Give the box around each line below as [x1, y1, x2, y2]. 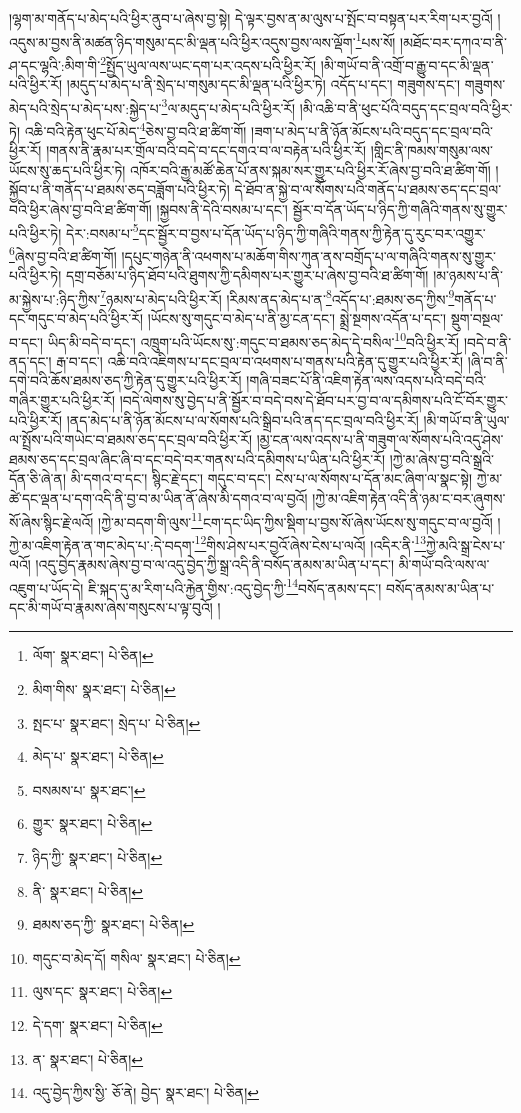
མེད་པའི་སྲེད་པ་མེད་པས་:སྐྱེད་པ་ [9, 97, 162, 118]
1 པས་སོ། [355, 28, 396, 52]
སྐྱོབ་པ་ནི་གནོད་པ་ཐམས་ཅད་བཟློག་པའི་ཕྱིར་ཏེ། [9, 179, 230, 200]
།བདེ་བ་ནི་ [463, 331, 512, 352]
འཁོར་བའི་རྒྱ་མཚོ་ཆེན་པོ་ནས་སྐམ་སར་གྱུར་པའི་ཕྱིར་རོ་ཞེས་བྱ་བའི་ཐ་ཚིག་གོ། [130, 159, 491, 180]
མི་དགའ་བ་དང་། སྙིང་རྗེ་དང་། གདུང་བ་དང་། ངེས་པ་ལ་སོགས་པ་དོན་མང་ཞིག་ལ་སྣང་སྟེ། [70, 468, 473, 489]
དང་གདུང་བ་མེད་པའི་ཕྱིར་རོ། [9, 307, 144, 328]
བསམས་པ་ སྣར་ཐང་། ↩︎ [32, 779, 146, 800]
